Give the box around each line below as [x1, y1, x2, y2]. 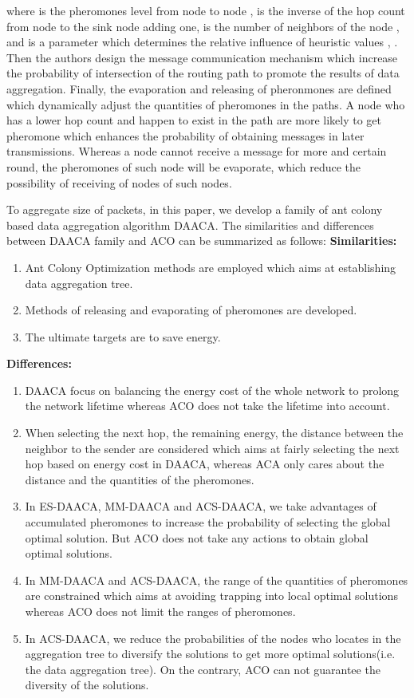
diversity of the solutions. [25, 676, 149, 693]
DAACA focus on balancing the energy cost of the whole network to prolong [25, 381, 400, 398]
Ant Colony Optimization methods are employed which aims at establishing [25, 258, 396, 275]
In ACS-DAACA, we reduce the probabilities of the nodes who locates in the [25, 629, 401, 646]
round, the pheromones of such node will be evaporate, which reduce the [6, 158, 361, 175]
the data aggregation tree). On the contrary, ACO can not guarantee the [25, 661, 380, 677]
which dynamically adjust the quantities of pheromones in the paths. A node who [6, 96, 405, 112]
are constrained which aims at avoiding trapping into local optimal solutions [25, 587, 398, 604]
